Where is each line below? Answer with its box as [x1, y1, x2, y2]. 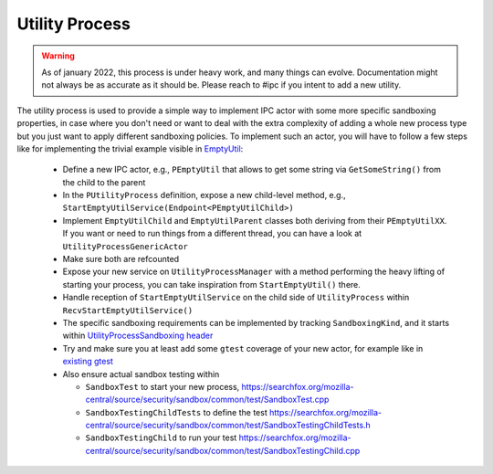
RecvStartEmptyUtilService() [62, 305, 194, 315]
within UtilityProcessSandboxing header [62, 330, 214, 342]
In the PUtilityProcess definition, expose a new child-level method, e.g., [62, 190, 346, 201]
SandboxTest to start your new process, [85, 381, 240, 392]
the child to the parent [62, 176, 146, 187]
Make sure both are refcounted [62, 254, 180, 265]
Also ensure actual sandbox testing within [62, 368, 220, 379]
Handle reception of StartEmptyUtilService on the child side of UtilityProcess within [62, 292, 410, 303]
